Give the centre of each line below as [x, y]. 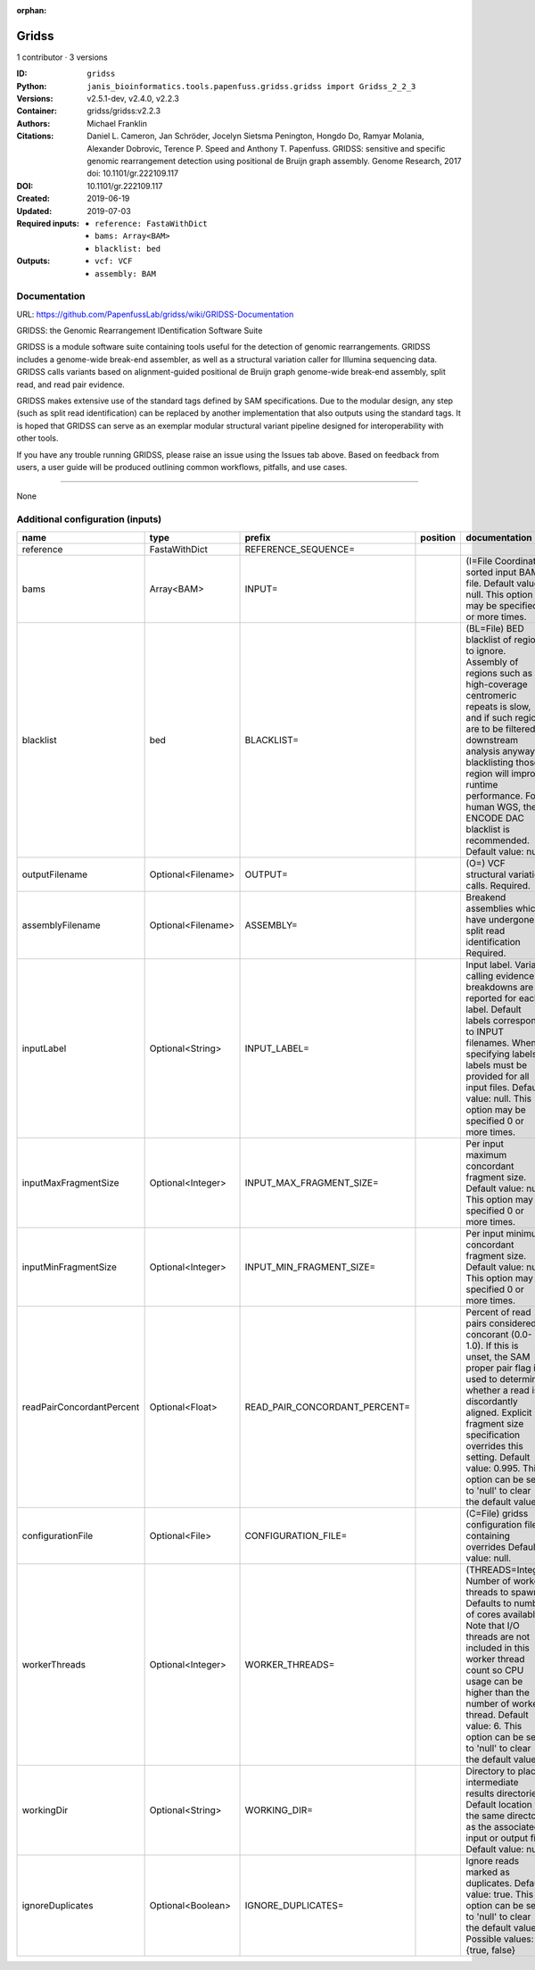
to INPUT [484, 1031]
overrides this [494, 1445]
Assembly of [492, 662]
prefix [258, 537]
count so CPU [494, 1670]
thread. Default [497, 1715]
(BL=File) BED [495, 628]
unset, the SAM [498, 1356]
